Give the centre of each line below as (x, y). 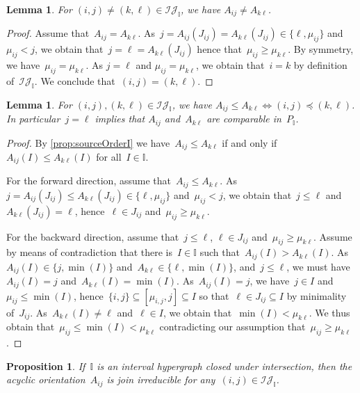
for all (109, 157)
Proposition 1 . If (46, 366)
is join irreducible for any (161, 379)
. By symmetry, (321, 49)
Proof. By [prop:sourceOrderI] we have (88, 142)
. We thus (329, 312)
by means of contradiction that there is (90, 252)
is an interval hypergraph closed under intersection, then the (224, 366)
